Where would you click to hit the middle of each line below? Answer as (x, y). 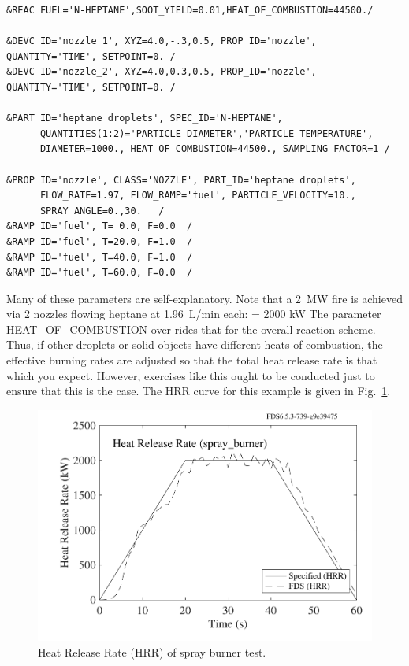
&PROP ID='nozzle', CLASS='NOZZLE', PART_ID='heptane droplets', (181, 180)
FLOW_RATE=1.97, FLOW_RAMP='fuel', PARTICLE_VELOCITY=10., (198, 196)
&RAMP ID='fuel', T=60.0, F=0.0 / (100, 273)
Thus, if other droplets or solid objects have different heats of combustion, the (195, 344)
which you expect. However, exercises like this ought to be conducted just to (191, 375)
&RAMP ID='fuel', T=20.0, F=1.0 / (100, 241)
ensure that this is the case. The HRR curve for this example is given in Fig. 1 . (199, 391)
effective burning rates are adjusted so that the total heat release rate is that (192, 360)
